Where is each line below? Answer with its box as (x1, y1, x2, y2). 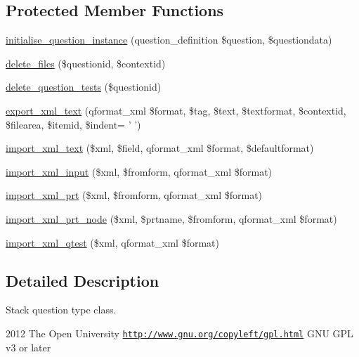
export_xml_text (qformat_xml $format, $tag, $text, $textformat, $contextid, (6, 103, 346, 117)
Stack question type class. (6, 302, 117, 317)
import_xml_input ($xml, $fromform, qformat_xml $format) (6, 164, 273, 178)
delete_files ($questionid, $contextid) (6, 56, 166, 70)
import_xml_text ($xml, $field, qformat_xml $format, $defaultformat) (6, 141, 314, 155)
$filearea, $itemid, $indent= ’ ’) (6, 117, 141, 131)
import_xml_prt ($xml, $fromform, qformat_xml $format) (6, 188, 263, 202)
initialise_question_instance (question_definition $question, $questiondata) (6, 32, 332, 47)
